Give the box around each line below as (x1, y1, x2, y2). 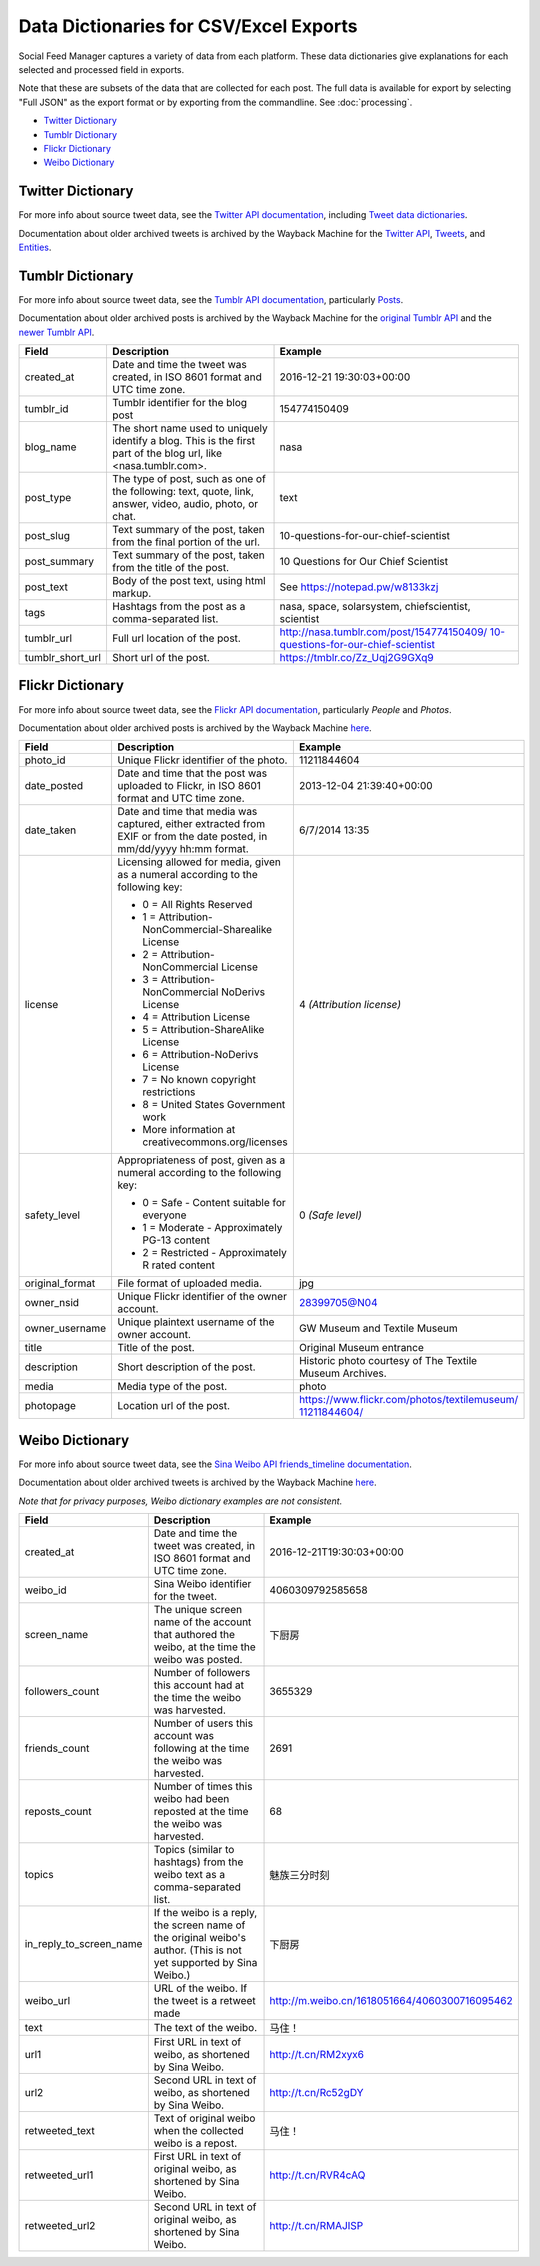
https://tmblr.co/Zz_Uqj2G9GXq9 (279, 651, 434, 665)
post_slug (24, 529, 70, 543)
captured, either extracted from (117, 817, 265, 831)
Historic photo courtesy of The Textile (298, 1354, 478, 1368)
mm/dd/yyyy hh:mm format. (117, 842, 249, 856)
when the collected (153, 2124, 244, 2138)
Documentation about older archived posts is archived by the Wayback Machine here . (18, 721, 372, 734)
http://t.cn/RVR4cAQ (269, 2168, 366, 2182)
